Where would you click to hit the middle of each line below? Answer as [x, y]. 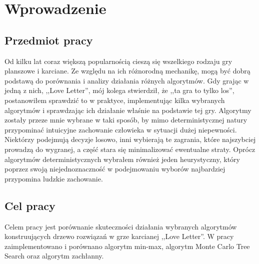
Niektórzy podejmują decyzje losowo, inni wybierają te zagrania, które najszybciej [130, 139]
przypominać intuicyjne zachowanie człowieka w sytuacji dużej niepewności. [121, 129]
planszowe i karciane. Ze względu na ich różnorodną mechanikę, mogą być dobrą [127, 71]
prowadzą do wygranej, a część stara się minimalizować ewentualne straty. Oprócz [130, 149]
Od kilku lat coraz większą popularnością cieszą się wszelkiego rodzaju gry [118, 61]
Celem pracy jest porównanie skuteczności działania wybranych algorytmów [121, 226]
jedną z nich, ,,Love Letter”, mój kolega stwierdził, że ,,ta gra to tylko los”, [119, 90]
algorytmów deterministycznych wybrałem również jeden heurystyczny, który [122, 159]
